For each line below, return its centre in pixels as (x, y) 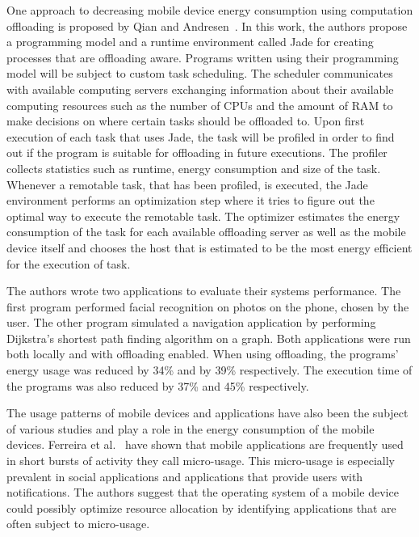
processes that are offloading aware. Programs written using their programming (203, 57)
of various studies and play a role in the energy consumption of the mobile (191, 428)
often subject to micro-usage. (78, 524)
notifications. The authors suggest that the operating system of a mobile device (203, 492)
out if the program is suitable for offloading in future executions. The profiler (197, 152)
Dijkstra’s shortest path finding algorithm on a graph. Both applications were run (209, 338)
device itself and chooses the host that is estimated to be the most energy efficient (209, 247)
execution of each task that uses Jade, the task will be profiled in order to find (201, 136)
